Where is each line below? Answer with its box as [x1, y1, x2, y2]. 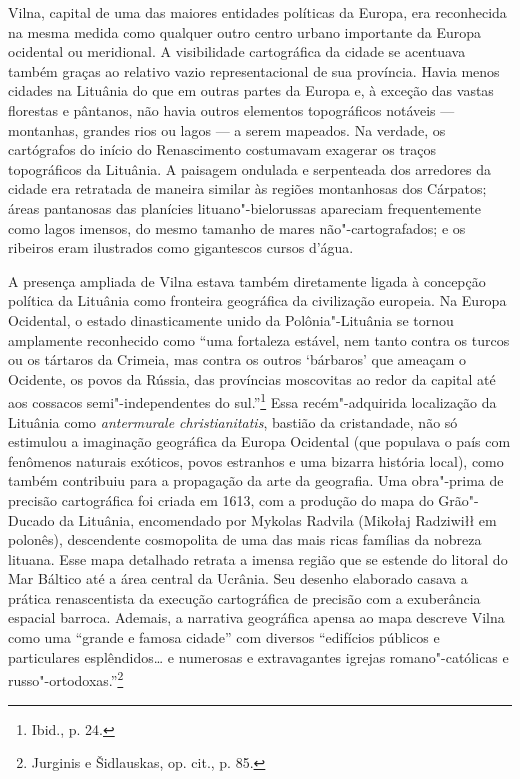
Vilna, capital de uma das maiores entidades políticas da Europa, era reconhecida [8, 2, 507, 22]
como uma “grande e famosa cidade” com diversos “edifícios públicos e [8, 627, 440, 648]
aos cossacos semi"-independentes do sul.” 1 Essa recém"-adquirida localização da [8, 389, 497, 412]
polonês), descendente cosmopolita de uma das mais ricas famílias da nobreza [8, 529, 482, 550]
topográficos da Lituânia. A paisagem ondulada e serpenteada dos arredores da [8, 158, 492, 179]
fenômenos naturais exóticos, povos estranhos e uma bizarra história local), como [8, 450, 504, 471]
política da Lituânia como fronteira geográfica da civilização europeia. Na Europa [8, 290, 507, 311]
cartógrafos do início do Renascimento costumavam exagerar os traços [8, 139, 437, 160]
